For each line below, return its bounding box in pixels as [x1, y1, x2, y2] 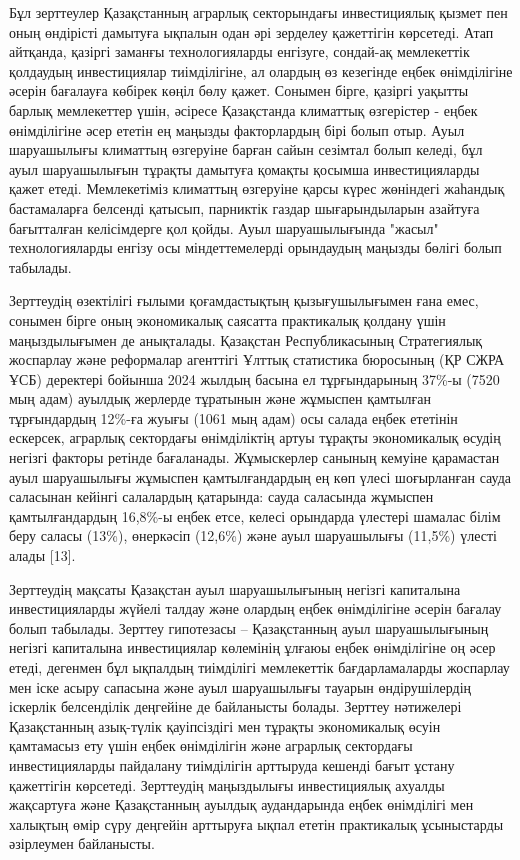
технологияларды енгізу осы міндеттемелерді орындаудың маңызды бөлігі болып [9, 237, 502, 258]
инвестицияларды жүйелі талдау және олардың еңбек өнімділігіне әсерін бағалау [9, 598, 502, 619]
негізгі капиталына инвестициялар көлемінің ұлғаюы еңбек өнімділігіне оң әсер [9, 637, 496, 658]
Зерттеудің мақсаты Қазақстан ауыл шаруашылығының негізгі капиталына [9, 578, 461, 599]
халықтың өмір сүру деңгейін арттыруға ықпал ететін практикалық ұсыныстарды [9, 813, 504, 834]
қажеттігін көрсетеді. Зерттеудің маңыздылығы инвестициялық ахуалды [9, 774, 445, 795]
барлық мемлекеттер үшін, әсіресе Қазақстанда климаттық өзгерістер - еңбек [9, 99, 478, 120]
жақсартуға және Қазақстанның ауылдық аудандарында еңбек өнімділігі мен [9, 794, 474, 815]
